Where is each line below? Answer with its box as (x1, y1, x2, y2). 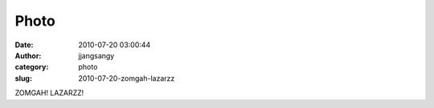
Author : (14, 50, 42, 60)
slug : (14, 73, 32, 83)
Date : (14, 40, 34, 50)
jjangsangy (78, 50, 115, 60)
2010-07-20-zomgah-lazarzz (78, 73, 175, 83)
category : (14, 62, 49, 72)
